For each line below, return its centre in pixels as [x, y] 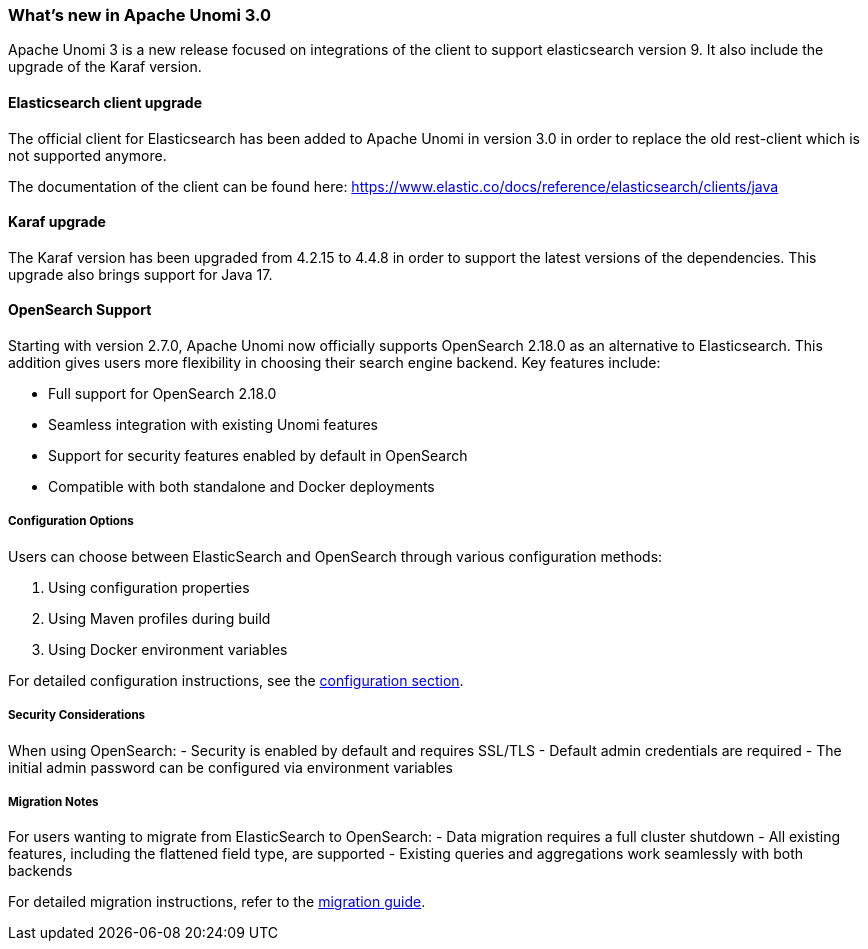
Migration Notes [53, 801]
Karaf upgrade [57, 222]
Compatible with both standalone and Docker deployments [241, 487]
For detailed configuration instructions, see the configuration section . [236, 680]
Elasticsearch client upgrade [105, 102]
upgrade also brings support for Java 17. [140, 274]
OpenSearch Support [80, 310]
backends [40, 871]
